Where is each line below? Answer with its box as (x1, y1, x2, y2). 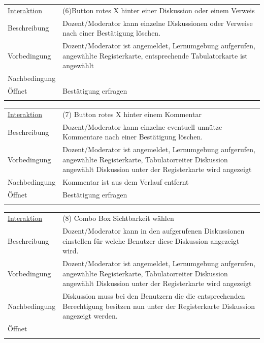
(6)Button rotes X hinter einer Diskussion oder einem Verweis (62, 5, 255, 15)
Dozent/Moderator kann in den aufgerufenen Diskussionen (62, 225, 245, 236)
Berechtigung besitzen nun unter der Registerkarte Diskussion (62, 300, 255, 311)
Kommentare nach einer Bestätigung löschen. (62, 131, 203, 142)
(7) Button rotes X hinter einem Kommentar (62, 109, 202, 119)
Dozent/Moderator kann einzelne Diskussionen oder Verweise (62, 17, 253, 28)
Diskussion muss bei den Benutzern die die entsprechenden (62, 291, 245, 301)
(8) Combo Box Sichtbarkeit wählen (62, 213, 174, 223)
